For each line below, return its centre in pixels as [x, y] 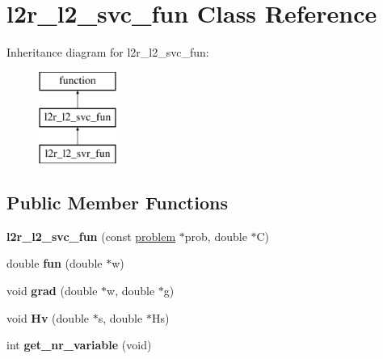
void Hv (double [48, 317]
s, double [120, 317]
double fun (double [55, 263]
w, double [131, 291]
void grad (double [52, 291]
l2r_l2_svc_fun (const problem [91, 236]
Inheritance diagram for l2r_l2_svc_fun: [108, 52]
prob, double [216, 236]
